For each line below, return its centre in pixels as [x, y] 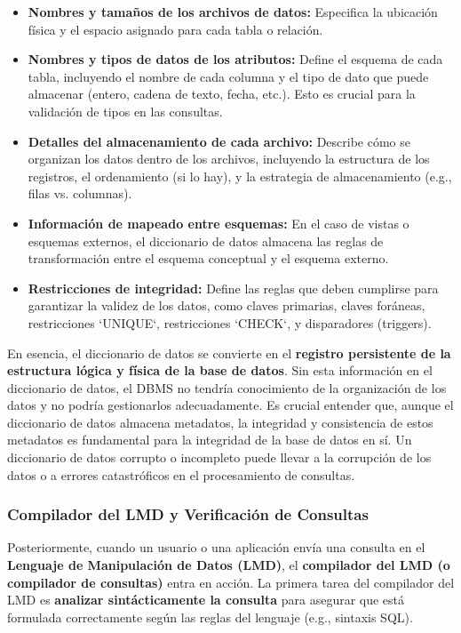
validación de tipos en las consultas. [125, 111]
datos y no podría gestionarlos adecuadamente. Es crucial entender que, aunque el [230, 405]
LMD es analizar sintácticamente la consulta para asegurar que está [206, 600]
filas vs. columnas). [80, 193]
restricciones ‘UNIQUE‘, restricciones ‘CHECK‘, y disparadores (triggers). [230, 322]
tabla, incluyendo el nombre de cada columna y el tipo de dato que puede [228, 76]
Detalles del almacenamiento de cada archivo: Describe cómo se [219, 141]
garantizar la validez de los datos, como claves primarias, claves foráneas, [227, 305]
